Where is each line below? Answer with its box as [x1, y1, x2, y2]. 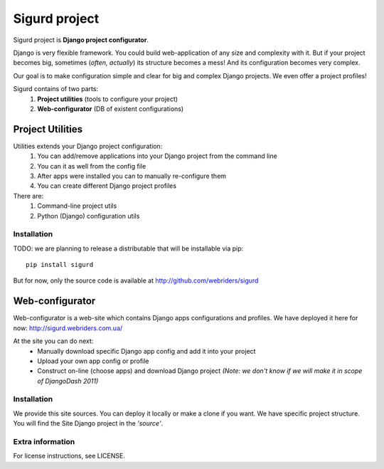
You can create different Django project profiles [37, 181, 177, 190]
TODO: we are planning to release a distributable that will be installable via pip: [13, 244, 244, 253]
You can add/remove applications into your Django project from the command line [37, 152, 277, 160]
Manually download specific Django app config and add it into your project [37, 347, 256, 355]
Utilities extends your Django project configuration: [13, 142, 163, 150]
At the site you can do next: [13, 337, 94, 345]
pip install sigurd [26, 260, 94, 269]
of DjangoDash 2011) [37, 376, 99, 385]
